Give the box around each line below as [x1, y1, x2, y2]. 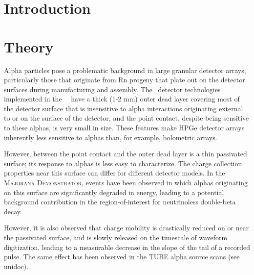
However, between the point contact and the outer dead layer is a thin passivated [4, 149, 247, 159]
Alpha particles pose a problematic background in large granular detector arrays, [4, 65, 246, 75]
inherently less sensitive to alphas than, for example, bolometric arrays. [4, 132, 217, 142]
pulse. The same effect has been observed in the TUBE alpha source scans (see [4, 251, 240, 262]
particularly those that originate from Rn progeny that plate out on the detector [4, 75, 245, 85]
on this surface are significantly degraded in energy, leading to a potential [4, 187, 224, 197]
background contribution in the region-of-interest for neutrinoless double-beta [4, 197, 236, 207]
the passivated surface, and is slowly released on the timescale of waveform [4, 232, 228, 242]
